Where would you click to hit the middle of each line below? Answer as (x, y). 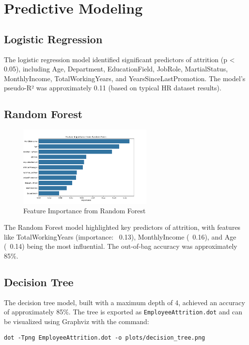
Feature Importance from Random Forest (85, 211)
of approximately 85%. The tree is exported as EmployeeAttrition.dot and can (123, 312)
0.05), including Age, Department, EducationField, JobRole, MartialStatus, (116, 69)
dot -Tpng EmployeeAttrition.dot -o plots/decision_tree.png (105, 338)
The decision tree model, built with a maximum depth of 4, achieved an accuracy (124, 302)
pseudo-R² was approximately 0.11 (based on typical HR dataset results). (113, 88)
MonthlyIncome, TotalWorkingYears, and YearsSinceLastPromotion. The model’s (125, 78)
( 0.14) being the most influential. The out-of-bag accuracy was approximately (121, 246)
